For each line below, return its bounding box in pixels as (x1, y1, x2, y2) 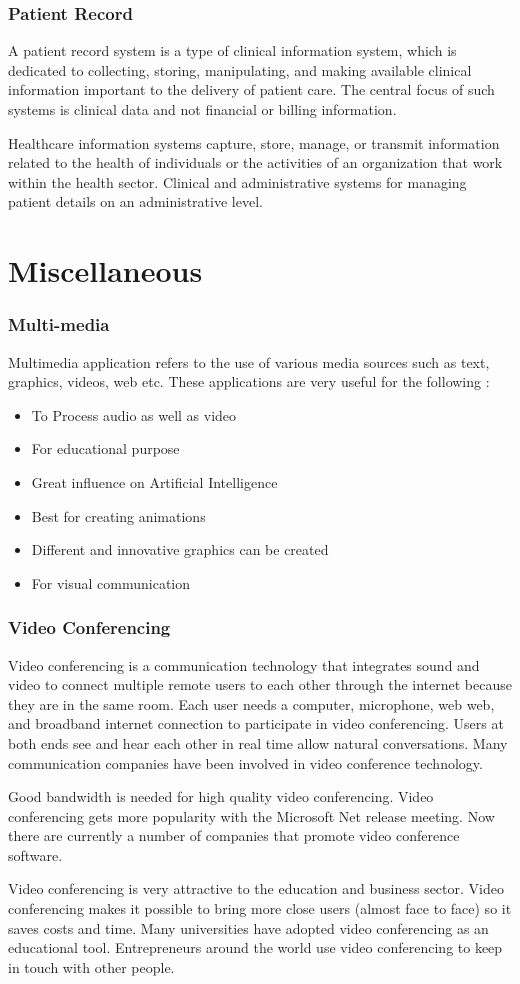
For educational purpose (31, 438, 180, 459)
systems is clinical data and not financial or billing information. (8, 99, 397, 119)
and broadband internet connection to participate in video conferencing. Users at (8, 713, 504, 734)
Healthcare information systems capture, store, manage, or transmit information (8, 132, 500, 153)
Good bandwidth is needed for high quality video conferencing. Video (8, 786, 434, 807)
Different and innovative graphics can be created (31, 539, 329, 560)
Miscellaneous (8, 250, 203, 291)
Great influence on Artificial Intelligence (31, 471, 278, 492)
